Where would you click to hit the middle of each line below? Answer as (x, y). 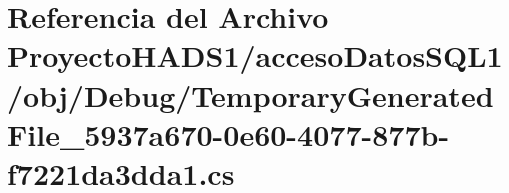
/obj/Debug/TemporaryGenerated (250, 94)
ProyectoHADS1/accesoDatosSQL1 (255, 55)
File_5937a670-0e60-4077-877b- (228, 133)
